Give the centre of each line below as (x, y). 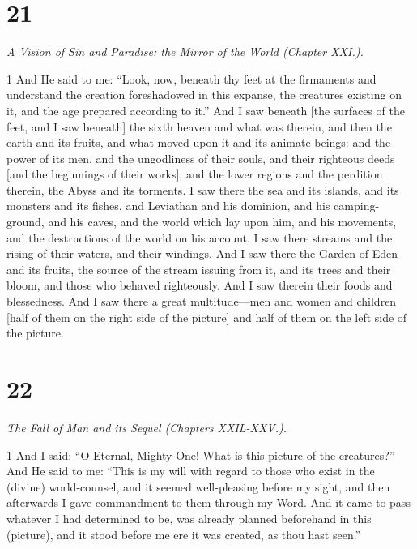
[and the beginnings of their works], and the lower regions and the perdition (195, 174)
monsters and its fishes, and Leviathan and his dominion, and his (168, 206)
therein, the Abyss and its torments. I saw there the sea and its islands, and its (203, 189)
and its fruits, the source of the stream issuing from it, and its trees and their (199, 269)
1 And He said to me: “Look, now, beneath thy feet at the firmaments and (191, 78)
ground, (26, 222)
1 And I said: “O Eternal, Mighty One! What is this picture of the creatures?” (201, 455)
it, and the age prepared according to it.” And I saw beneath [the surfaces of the (206, 110)
